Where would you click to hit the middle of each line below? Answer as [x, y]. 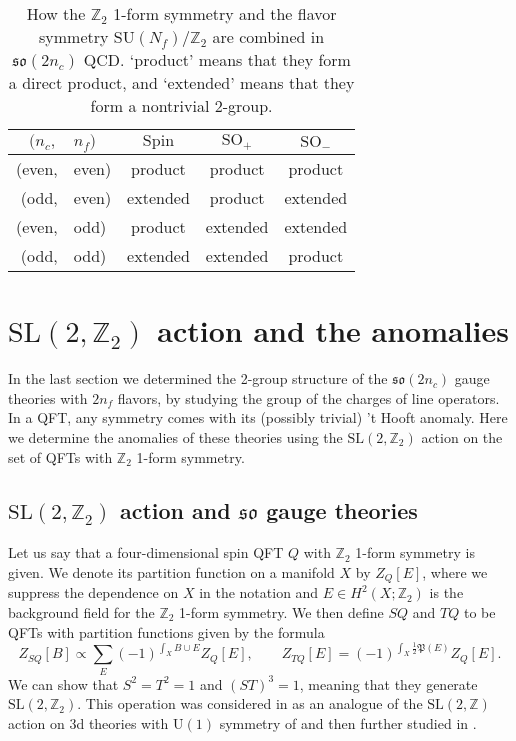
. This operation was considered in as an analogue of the [250, 703]
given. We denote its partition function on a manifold [171, 571]
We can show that [63, 683]
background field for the [81, 611]
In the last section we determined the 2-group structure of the [198, 378]
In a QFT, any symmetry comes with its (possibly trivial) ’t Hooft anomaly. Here [258, 417]
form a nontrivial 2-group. [181, 105]
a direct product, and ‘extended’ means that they [181, 82]
